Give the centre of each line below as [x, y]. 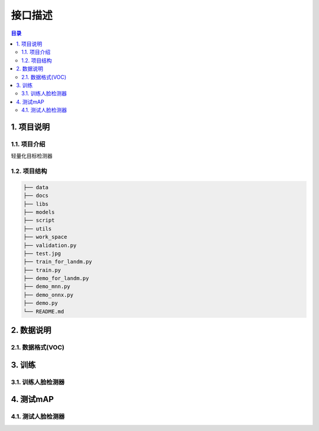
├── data [36, 187]
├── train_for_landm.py [58, 262]
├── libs [36, 204]
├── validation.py [50, 245]
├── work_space [45, 237]
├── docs [36, 196]
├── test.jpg [42, 253]
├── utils [38, 229]
